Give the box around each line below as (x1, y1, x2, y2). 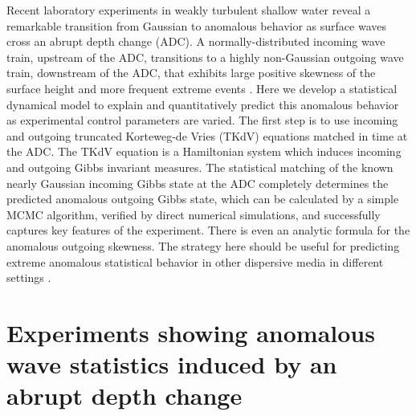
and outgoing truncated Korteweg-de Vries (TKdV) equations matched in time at (6, 127, 408, 144)
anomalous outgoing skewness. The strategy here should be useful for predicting (6, 237, 400, 254)
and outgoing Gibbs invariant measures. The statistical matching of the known (6, 158, 394, 175)
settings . (6, 269, 51, 286)
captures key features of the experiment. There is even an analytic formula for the (6, 222, 410, 239)
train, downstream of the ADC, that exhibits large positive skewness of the (6, 64, 376, 81)
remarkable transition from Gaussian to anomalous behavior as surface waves (6, 17, 386, 34)
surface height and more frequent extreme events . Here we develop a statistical (6, 80, 398, 96)
